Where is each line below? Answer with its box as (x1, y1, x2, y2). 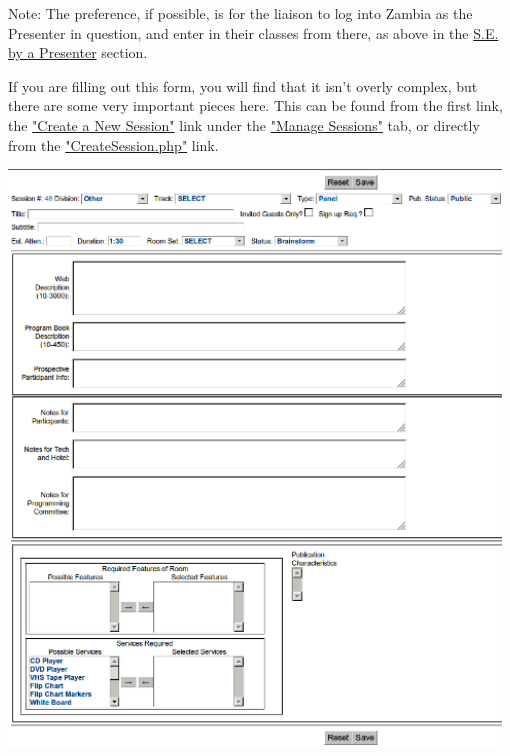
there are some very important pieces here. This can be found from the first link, (8, 95, 503, 116)
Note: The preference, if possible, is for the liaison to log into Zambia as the (8, 3, 473, 23)
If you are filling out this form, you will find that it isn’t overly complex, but (8, 75, 478, 96)
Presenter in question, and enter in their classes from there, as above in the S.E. (8, 22, 499, 43)
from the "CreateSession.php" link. (8, 134, 219, 155)
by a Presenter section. (8, 42, 148, 63)
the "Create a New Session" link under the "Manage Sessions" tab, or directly (8, 114, 480, 135)
